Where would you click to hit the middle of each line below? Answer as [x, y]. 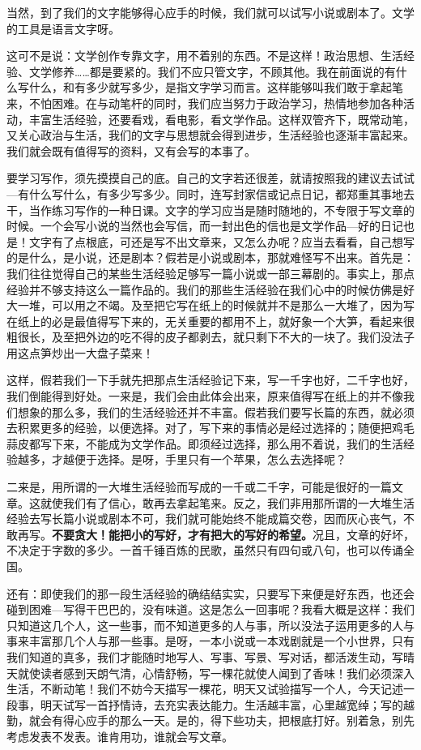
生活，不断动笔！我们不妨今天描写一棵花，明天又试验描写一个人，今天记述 [205, 689]
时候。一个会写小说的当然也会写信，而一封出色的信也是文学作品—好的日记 [205, 226]
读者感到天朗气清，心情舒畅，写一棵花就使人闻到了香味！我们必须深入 [227, 673]
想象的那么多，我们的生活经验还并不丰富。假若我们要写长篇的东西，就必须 [216, 411]
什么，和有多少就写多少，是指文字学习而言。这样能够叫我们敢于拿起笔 [216, 87]
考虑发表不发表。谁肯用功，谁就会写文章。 [120, 736]
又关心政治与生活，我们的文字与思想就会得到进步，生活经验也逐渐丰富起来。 [210, 135]
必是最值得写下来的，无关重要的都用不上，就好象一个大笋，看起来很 [233, 321]
